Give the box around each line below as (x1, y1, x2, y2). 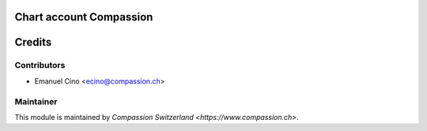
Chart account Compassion (14, 10, 153, 24)
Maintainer (14, 95, 58, 107)
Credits (14, 36, 52, 49)
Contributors (14, 60, 66, 71)
